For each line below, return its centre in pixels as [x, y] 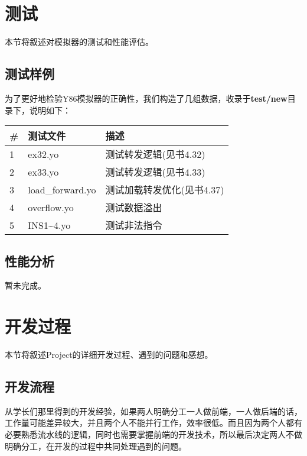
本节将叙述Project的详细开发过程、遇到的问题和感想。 [109, 355]
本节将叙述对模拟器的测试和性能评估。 [79, 42]
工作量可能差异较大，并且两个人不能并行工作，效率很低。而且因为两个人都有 [153, 423]
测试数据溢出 [134, 208]
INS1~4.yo [49, 225]
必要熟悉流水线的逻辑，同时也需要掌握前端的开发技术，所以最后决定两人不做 [153, 434]
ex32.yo [43, 154]
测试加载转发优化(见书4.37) [165, 190]
